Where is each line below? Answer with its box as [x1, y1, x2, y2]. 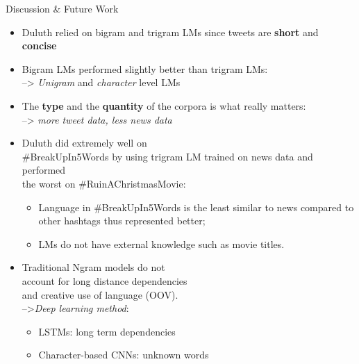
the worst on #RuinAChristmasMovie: [22, 176, 186, 190]
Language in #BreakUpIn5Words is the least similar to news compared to [38, 199, 354, 214]
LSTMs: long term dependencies [38, 324, 176, 338]
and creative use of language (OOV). [22, 287, 178, 301]
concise [22, 38, 57, 53]
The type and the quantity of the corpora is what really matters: [22, 98, 306, 113]
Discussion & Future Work [6, 1, 119, 15]
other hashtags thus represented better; [38, 213, 206, 228]
